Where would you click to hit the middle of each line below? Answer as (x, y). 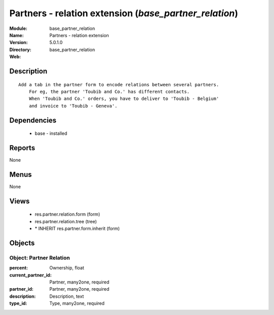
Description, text (67, 296)
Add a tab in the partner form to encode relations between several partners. (119, 84)
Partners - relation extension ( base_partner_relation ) (124, 13)
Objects (22, 243)
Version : (19, 43)
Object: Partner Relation (40, 258)
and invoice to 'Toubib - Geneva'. (73, 106)
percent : (19, 268)
